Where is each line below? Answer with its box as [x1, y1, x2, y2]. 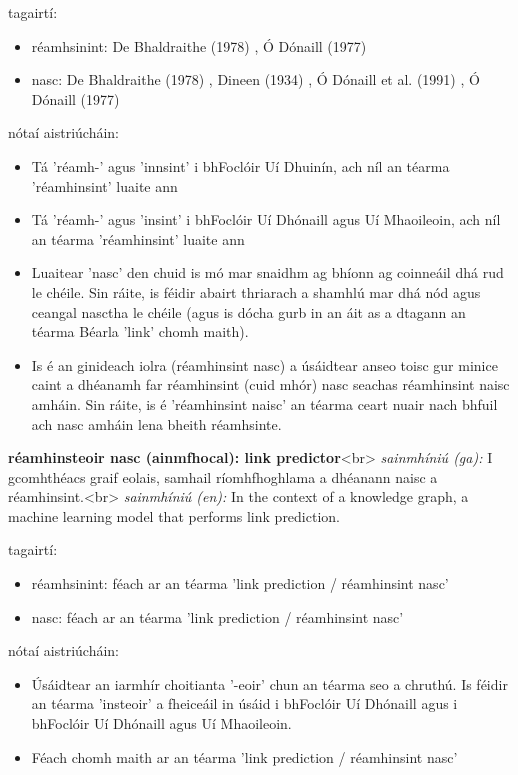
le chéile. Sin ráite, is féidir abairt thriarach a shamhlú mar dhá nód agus [31, 281, 481, 302]
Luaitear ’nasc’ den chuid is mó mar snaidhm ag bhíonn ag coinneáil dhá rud [31, 262, 504, 283]
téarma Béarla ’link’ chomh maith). [31, 321, 249, 342]
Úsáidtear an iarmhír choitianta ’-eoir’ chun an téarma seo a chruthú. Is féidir [31, 673, 508, 694]
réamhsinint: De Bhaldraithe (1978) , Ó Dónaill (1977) [31, 35, 367, 56]
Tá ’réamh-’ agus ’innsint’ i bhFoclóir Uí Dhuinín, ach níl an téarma [31, 155, 450, 176]
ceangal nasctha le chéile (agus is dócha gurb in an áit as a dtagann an [31, 301, 466, 322]
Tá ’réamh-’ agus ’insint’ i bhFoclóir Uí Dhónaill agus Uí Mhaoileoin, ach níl [31, 209, 501, 230]
